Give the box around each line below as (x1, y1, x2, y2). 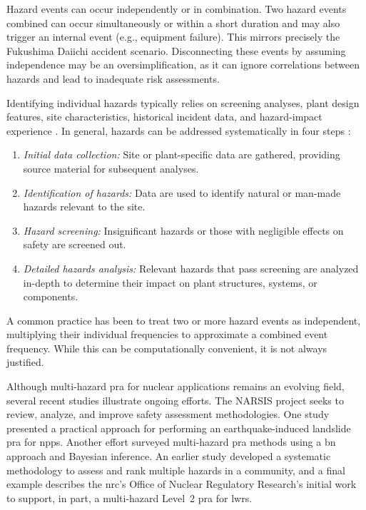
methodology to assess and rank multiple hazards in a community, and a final (6, 462, 345, 477)
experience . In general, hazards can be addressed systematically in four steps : (6, 123, 351, 138)
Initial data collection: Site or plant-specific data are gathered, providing (23, 147, 340, 162)
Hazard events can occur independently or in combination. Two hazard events (6, 1, 347, 16)
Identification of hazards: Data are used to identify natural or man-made (23, 185, 341, 200)
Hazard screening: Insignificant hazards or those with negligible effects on (23, 223, 344, 238)
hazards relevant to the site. (23, 199, 146, 214)
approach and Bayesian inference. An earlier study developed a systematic (6, 449, 331, 464)
